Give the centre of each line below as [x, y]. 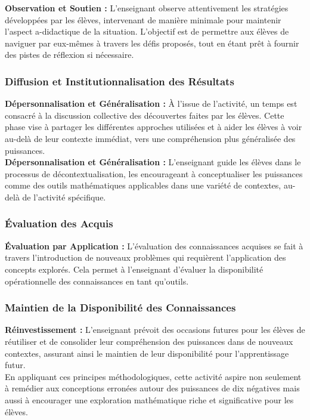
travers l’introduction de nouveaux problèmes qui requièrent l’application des [145, 257]
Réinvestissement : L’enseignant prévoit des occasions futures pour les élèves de [155, 330]
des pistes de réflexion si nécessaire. [69, 55]
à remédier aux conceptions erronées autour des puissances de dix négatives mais [152, 388]
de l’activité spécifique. [64, 197]
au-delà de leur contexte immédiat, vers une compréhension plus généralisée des [150, 138]
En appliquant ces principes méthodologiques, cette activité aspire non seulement [153, 376]
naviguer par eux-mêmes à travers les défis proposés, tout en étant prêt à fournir [152, 43]
